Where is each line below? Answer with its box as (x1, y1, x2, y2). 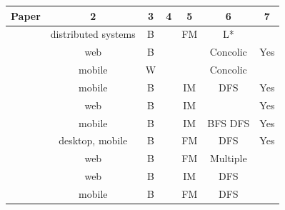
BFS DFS (207, 115, 250, 130)
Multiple (209, 151, 247, 166)
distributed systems (50, 26, 136, 41)
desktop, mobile (59, 133, 128, 148)
